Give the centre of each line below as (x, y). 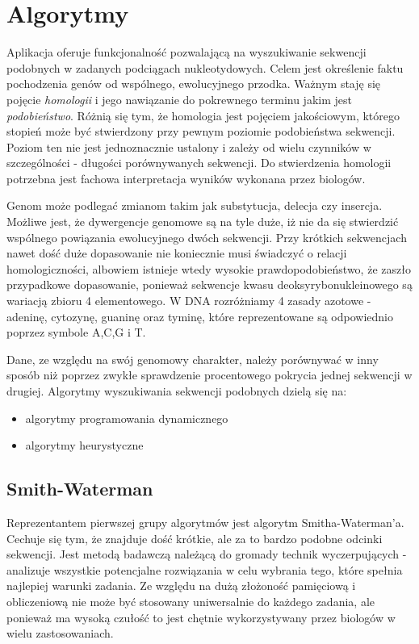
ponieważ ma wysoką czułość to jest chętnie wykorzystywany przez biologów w (201, 617)
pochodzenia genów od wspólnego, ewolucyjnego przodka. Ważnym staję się (194, 84)
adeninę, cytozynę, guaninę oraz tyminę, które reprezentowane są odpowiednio (200, 316)
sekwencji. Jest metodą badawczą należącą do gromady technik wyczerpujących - (207, 554)
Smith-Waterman (80, 489)
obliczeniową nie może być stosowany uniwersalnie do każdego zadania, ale (191, 601)
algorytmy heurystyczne (84, 445)
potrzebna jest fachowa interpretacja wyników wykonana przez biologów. (186, 178)
